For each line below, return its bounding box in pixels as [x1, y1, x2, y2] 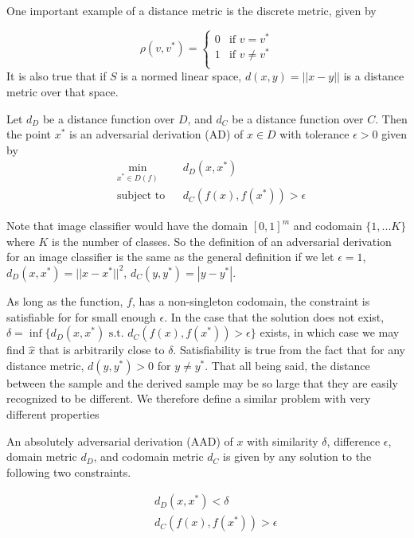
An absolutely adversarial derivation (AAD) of [6, 432, 233, 449]
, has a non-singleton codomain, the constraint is [131, 292, 370, 309]
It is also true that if [6, 68, 107, 84]
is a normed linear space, [120, 68, 242, 84]
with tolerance [279, 126, 350, 142]
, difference [326, 432, 381, 449]
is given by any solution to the [223, 448, 372, 465]
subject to [116, 190, 166, 202]
